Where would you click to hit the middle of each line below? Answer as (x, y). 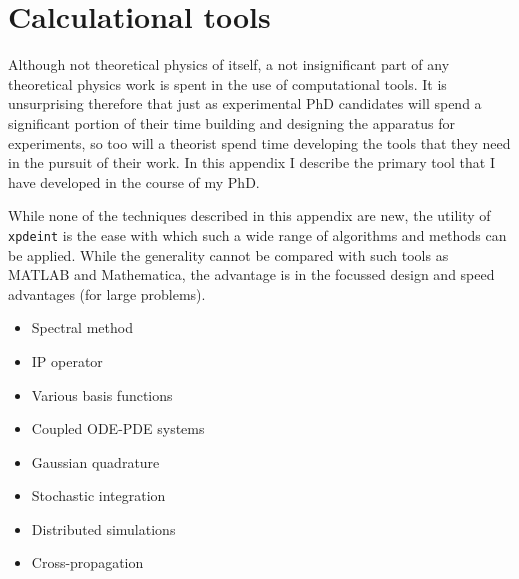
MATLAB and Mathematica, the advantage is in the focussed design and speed (251, 274)
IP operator (67, 360)
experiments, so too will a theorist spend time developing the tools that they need (259, 142)
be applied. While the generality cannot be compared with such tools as (228, 254)
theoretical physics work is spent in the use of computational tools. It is (227, 83)
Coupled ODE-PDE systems (118, 428)
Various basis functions (102, 394)
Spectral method (82, 327)
